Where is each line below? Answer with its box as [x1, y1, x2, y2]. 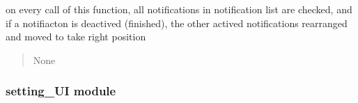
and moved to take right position [6, 29, 146, 44]
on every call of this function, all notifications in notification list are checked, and [6, 2, 352, 16]
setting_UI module [6, 82, 116, 100]
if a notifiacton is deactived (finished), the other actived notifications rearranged [6, 15, 348, 30]
